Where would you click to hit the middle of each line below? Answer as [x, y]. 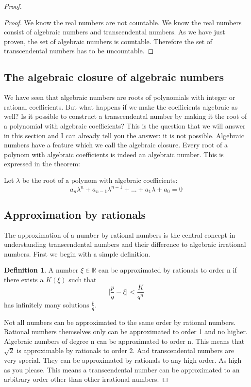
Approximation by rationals [75, 214]
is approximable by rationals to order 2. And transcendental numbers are [125, 350]
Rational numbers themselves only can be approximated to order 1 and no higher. [126, 331]
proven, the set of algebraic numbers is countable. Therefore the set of [108, 41]
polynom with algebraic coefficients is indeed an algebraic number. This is [114, 154]
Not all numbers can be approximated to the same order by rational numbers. [120, 322]
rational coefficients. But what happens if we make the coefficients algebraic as [121, 106]
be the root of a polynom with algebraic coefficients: [100, 180]
